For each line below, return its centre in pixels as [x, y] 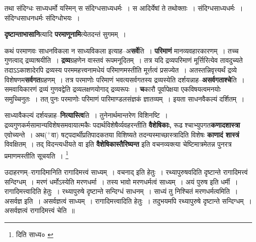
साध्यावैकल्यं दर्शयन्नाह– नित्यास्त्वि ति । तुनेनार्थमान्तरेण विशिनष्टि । [86, 115]
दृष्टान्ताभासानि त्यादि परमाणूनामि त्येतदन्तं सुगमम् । [65, 34]
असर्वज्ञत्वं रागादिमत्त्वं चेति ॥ [40, 210]
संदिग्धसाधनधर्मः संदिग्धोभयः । [42, 17]
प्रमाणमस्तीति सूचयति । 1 [37, 155]
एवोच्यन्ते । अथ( [26, 134]
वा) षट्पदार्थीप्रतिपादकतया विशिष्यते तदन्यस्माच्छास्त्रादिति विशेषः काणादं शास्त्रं [145, 134]
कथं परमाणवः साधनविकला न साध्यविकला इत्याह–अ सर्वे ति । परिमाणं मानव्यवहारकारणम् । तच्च [122, 50]
